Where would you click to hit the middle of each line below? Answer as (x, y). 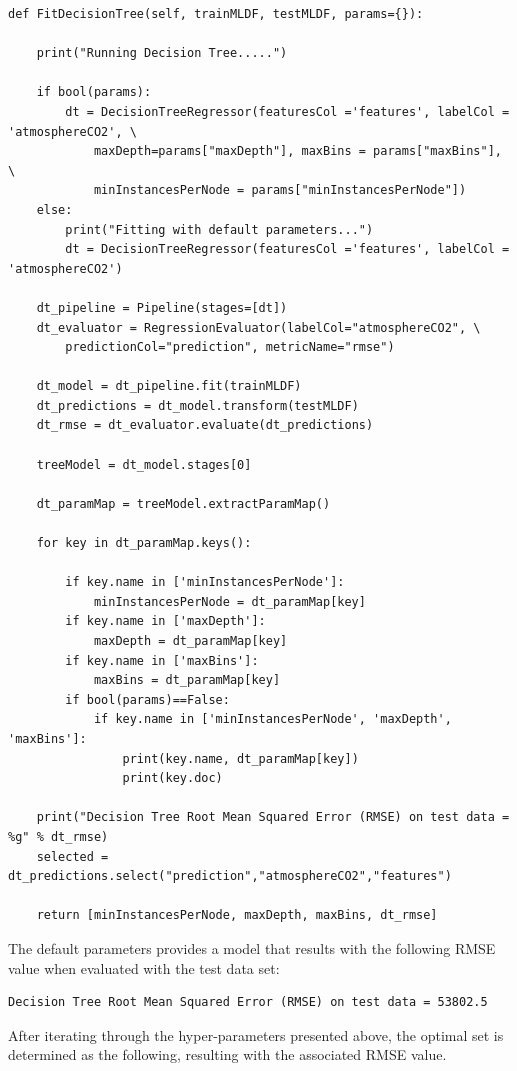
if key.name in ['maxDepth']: (165, 621)
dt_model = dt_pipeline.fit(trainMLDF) (169, 386)
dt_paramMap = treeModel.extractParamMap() (183, 503)
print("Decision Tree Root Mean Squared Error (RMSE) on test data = (273, 817)
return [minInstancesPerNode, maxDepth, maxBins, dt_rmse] (237, 915)
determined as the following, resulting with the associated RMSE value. (227, 1054)
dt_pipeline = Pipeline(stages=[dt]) (162, 307)
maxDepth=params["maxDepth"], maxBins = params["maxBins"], (297, 151)
